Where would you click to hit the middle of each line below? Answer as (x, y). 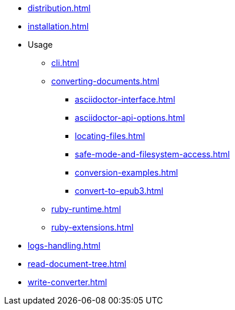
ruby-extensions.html (92, 227)
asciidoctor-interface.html (125, 99)
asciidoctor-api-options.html (130, 118)
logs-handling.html (64, 245)
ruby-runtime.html (86, 209)
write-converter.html (67, 282)
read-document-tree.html (77, 264)
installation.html (58, 26)
